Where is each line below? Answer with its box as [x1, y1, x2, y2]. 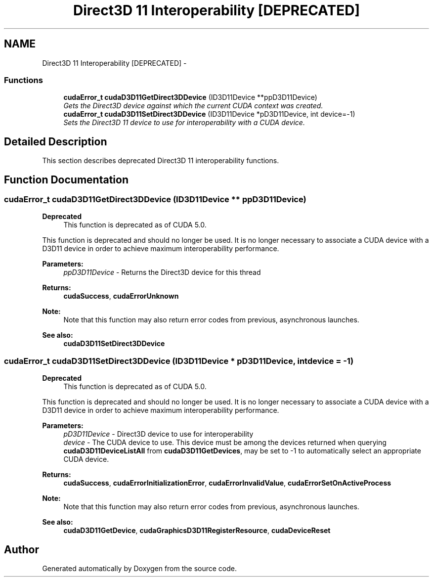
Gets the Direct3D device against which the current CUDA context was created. [63, 101, 323, 110]
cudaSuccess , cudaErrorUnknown [63, 292, 179, 301]
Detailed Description [4, 135, 107, 148]
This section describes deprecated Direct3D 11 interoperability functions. [42, 156, 279, 165]
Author [4, 543, 39, 556]
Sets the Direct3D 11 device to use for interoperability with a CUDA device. [63, 118, 305, 127]
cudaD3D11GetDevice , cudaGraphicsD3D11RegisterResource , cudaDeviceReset [63, 526, 331, 535]
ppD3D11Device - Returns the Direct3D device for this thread [63, 268, 261, 277]
